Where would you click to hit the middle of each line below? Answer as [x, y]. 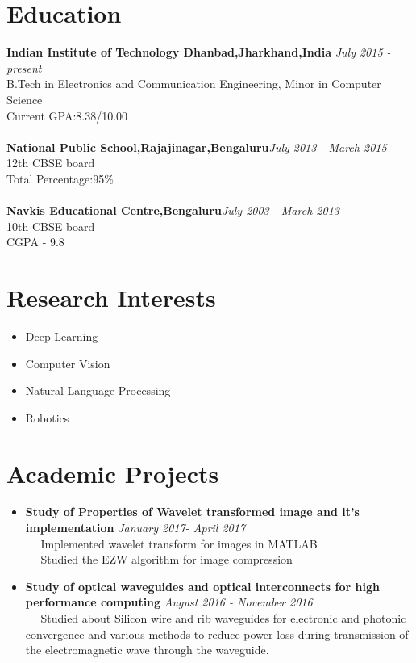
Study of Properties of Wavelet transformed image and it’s [192, 512]
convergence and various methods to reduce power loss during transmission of [217, 634]
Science [25, 99]
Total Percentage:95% [60, 178]
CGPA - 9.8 [35, 242]
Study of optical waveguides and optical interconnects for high [202, 586]
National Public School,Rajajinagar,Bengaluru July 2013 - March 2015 [197, 147]
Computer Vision [68, 363]
